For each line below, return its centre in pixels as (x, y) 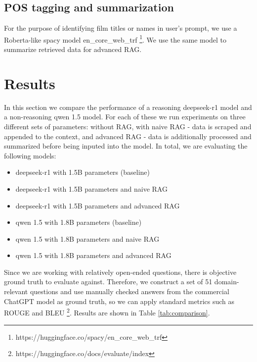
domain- (227, 282)
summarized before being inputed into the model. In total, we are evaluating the (126, 146)
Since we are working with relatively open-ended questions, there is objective (120, 272)
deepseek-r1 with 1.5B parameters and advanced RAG (98, 205)
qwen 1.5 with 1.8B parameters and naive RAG (87, 238)
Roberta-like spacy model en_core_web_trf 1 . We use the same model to (115, 39)
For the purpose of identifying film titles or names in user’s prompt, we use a (121, 28)
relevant (16, 291)
